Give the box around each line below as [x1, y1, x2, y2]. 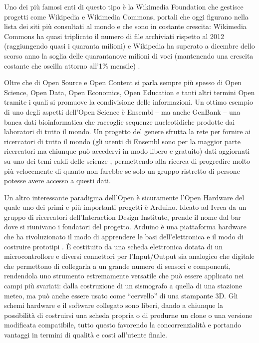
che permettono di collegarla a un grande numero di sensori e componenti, [4, 260, 231, 271]
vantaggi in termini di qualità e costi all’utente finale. [4, 329, 167, 339]
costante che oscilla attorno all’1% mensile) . [4, 60, 140, 71]
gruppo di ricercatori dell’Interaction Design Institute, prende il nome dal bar [4, 211, 241, 222]
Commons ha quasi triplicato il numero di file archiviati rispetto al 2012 [4, 31, 225, 41]
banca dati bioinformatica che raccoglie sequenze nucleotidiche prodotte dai [4, 116, 235, 127]
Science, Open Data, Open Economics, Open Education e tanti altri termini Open [4, 87, 255, 97]
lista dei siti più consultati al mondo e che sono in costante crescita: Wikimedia [4, 21, 247, 32]
